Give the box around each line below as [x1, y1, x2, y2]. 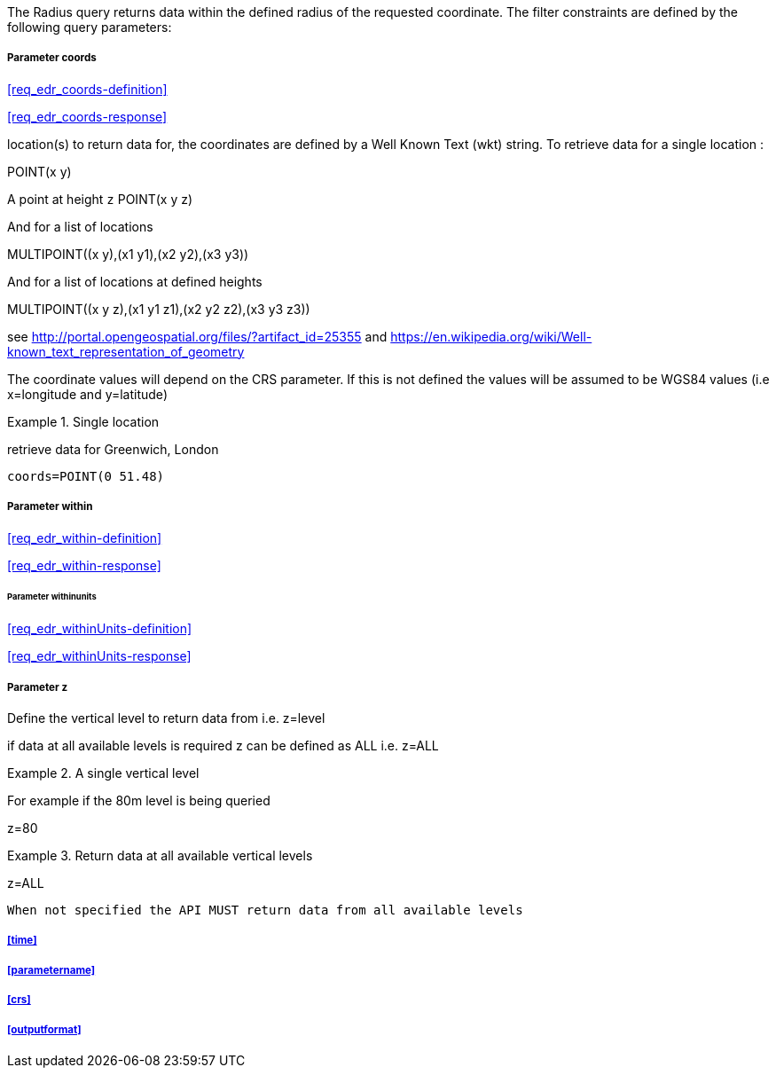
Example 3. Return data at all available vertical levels [7, 848, 313, 864]
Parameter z [7, 680, 68, 694]
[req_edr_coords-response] [7, 108, 168, 124]
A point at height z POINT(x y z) [7, 191, 193, 207]
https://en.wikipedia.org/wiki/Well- [390, 328, 592, 344]
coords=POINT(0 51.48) [7, 468, 165, 483]
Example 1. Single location [7, 413, 160, 429]
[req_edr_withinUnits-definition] [7, 621, 192, 637]
